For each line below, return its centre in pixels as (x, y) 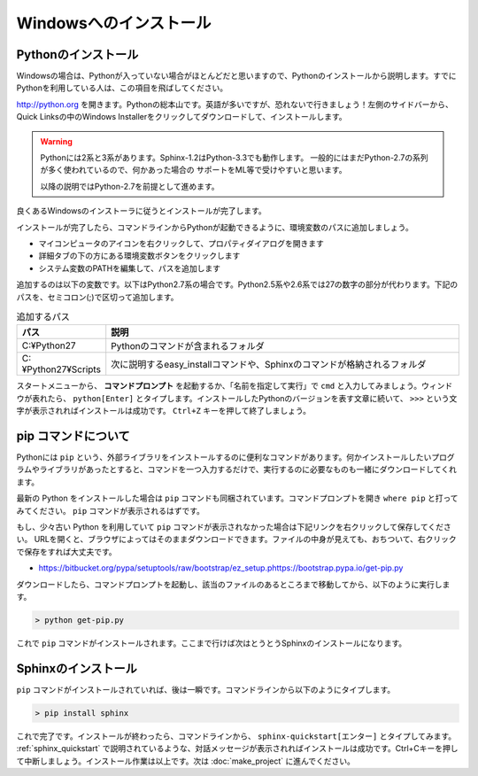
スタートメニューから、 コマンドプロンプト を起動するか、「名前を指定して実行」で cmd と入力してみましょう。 (219, 386)
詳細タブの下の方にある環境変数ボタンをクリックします (139, 256)
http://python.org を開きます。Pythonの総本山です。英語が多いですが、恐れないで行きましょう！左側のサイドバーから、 (235, 104)
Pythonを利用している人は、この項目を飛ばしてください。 (122, 88)
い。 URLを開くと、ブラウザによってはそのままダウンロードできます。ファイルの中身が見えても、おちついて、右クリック (236, 539)
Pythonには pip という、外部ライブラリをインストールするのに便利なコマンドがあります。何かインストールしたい (224, 457)
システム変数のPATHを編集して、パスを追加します (130, 268)
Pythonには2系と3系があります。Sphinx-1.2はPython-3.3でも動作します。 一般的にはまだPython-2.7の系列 (234, 158)
